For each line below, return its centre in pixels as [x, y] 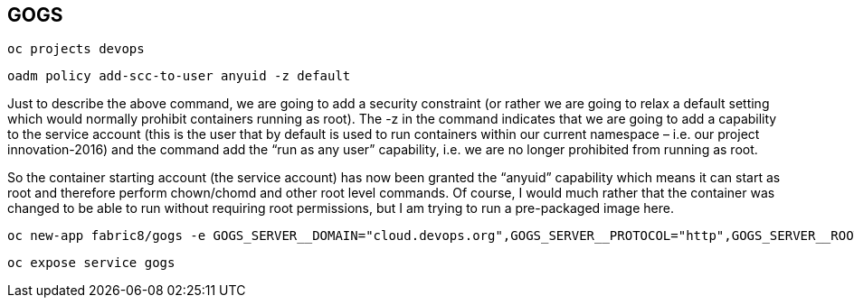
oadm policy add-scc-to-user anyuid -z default [179, 76]
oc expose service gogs [91, 263]
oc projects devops [76, 49]
